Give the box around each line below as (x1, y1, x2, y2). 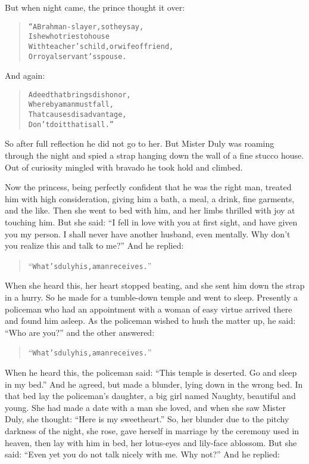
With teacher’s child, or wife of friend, (28, 42, 174, 51)
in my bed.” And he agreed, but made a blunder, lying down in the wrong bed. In (5, 378, 303, 390)
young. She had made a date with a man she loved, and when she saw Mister (5, 401, 286, 413)
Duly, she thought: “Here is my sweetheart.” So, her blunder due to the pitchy (5, 413, 289, 425)
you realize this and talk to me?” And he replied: (5, 239, 184, 252)
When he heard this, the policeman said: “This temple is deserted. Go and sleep (5, 366, 297, 379)
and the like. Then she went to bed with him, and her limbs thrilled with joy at (5, 204, 295, 216)
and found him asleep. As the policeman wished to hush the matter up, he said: (5, 314, 296, 327)
